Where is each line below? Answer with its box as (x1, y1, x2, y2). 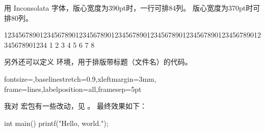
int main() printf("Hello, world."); (4, 117, 109, 128)
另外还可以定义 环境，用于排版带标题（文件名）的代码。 (4, 56, 192, 67)
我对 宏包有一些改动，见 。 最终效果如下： (4, 101, 147, 111)
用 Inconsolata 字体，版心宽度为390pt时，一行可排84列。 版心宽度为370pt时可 (4, 3, 260, 13)
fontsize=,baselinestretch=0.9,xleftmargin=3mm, (4, 73, 156, 84)
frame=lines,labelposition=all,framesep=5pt (4, 83, 142, 94)
